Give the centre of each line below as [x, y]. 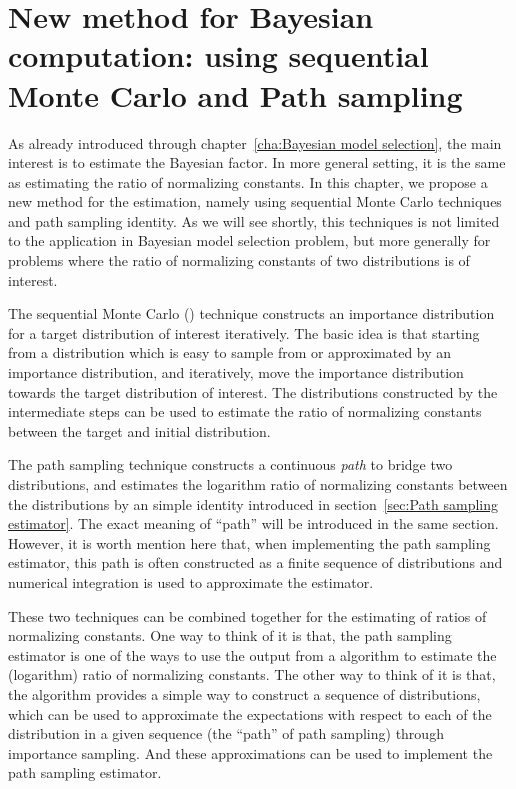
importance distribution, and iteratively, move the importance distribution [236, 372]
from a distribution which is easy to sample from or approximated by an [230, 352]
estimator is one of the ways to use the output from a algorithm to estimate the [252, 654]
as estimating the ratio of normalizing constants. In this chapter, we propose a [248, 181]
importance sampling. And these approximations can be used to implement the [250, 752]
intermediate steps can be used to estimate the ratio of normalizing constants [245, 411]
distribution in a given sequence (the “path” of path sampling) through [226, 733]
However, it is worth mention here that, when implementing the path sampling [249, 542]
